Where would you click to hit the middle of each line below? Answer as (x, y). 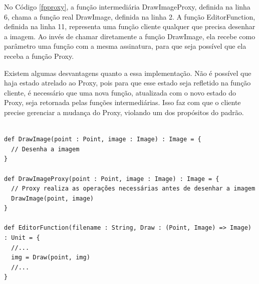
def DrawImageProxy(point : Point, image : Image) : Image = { (112, 179)
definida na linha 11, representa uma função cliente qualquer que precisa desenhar (130, 26)
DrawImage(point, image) (52, 198)
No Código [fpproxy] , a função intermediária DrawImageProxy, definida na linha (127, 7)
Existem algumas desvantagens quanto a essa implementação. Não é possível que (128, 73)
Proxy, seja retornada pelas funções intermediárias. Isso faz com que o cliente (122, 102)
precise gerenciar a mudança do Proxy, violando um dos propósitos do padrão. (124, 112)
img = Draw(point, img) (51, 258)
